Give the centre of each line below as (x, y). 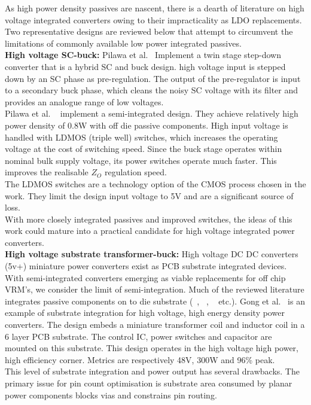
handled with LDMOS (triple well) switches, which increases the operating (141, 137)
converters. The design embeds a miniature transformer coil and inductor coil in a (155, 325)
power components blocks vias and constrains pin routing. (111, 395)
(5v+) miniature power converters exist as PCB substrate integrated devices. (146, 266)
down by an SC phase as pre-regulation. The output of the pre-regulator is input (153, 78)
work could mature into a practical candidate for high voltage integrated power (150, 231)
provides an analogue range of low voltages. (84, 101)
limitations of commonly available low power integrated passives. (123, 43)
